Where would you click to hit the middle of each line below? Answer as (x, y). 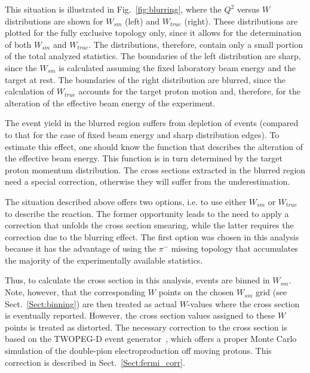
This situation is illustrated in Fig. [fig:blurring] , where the (113, 9)
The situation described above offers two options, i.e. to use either (126, 201)
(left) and (142, 21)
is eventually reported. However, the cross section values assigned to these (140, 315)
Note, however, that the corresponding (75, 292)
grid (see (271, 292)
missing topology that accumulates (234, 248)
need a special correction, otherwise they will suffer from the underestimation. (148, 181)
